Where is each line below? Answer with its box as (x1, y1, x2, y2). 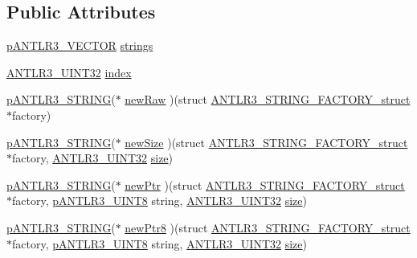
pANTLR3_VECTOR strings (6, 37, 153, 54)
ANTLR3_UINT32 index (6, 63, 132, 80)
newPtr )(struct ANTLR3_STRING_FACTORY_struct (125, 176, 405, 193)
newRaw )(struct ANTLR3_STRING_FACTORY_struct (125, 91, 411, 108)
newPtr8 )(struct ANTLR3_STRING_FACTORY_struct (125, 219, 411, 235)
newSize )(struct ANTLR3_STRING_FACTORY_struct (125, 133, 408, 150)
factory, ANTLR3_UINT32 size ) (12, 149, 174, 166)
